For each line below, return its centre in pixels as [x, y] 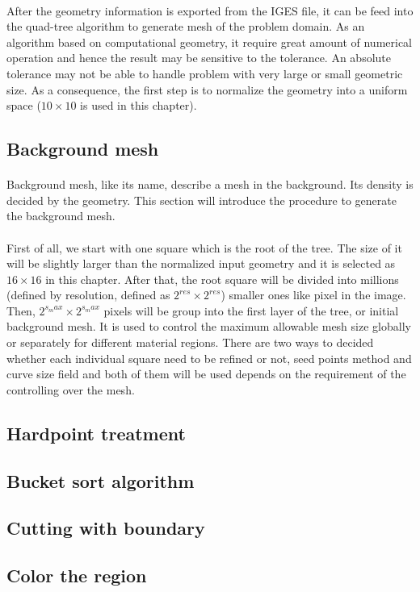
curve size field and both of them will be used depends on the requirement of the [206, 374]
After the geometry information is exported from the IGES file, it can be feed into [210, 10]
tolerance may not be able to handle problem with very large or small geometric [205, 73]
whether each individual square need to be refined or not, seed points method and [209, 358]
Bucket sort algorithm [101, 480]
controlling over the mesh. [71, 389]
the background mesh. [61, 216]
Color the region [77, 575]
